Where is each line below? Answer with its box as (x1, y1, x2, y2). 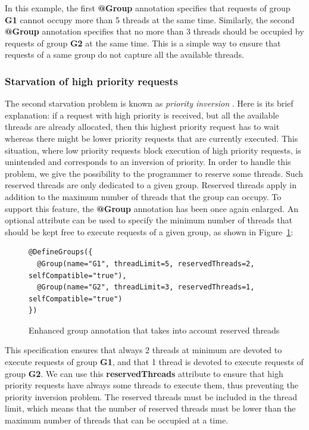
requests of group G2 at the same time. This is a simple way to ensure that (5, 36, 281, 49)
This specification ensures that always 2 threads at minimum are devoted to (5, 344, 282, 356)
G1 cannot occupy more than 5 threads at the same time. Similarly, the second (5, 13, 295, 26)
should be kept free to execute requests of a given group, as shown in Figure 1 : (5, 225, 294, 238)
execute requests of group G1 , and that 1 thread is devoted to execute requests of (5, 356, 304, 368)
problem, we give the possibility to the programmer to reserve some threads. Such (5, 167, 304, 179)
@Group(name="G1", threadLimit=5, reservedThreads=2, (37, 259, 255, 268)
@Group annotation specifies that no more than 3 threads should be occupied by (5, 25, 304, 38)
